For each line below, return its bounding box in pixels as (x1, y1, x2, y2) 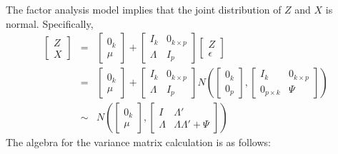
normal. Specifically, (6, 16, 94, 31)
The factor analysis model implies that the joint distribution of (6, 2, 282, 16)
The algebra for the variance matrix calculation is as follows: (6, 135, 271, 150)
